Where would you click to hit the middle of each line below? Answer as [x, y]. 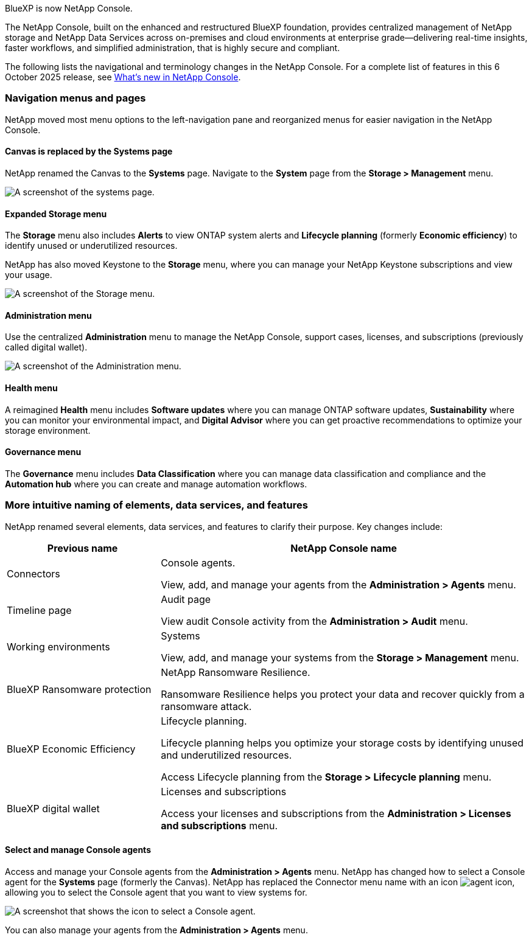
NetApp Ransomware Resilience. [236, 672]
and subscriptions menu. [219, 825]
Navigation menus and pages [75, 98]
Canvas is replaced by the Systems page [89, 151]
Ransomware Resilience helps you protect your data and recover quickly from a [343, 694]
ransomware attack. [206, 706]
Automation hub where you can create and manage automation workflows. [156, 484]
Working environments [58, 646]
